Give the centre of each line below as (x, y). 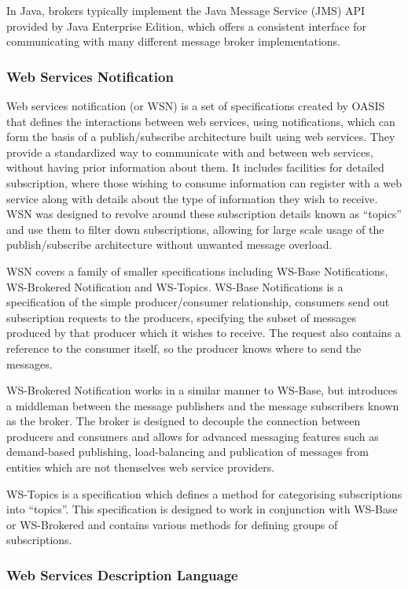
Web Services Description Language (122, 574)
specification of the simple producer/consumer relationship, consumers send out (198, 302)
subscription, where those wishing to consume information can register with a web (204, 182)
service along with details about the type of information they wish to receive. (192, 198)
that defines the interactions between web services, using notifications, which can (201, 121)
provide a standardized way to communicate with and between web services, (190, 152)
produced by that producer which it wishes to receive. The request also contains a (204, 333)
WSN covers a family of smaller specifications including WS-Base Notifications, (197, 270)
